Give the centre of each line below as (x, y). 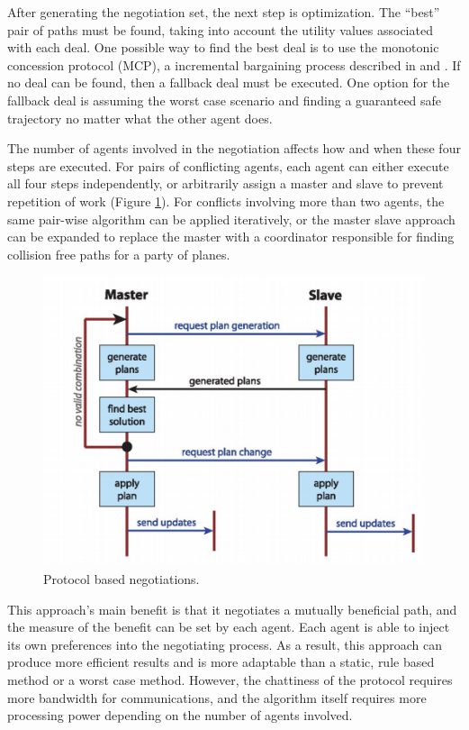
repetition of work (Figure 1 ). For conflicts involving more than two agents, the (226, 201)
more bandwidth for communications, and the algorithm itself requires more (217, 697)
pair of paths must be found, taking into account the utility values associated (220, 29)
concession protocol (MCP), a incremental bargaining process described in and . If (234, 64)
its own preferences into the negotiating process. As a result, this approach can (225, 644)
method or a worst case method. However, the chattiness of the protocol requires (230, 680)
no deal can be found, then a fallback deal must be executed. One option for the (229, 82)
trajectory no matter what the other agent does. (140, 118)
